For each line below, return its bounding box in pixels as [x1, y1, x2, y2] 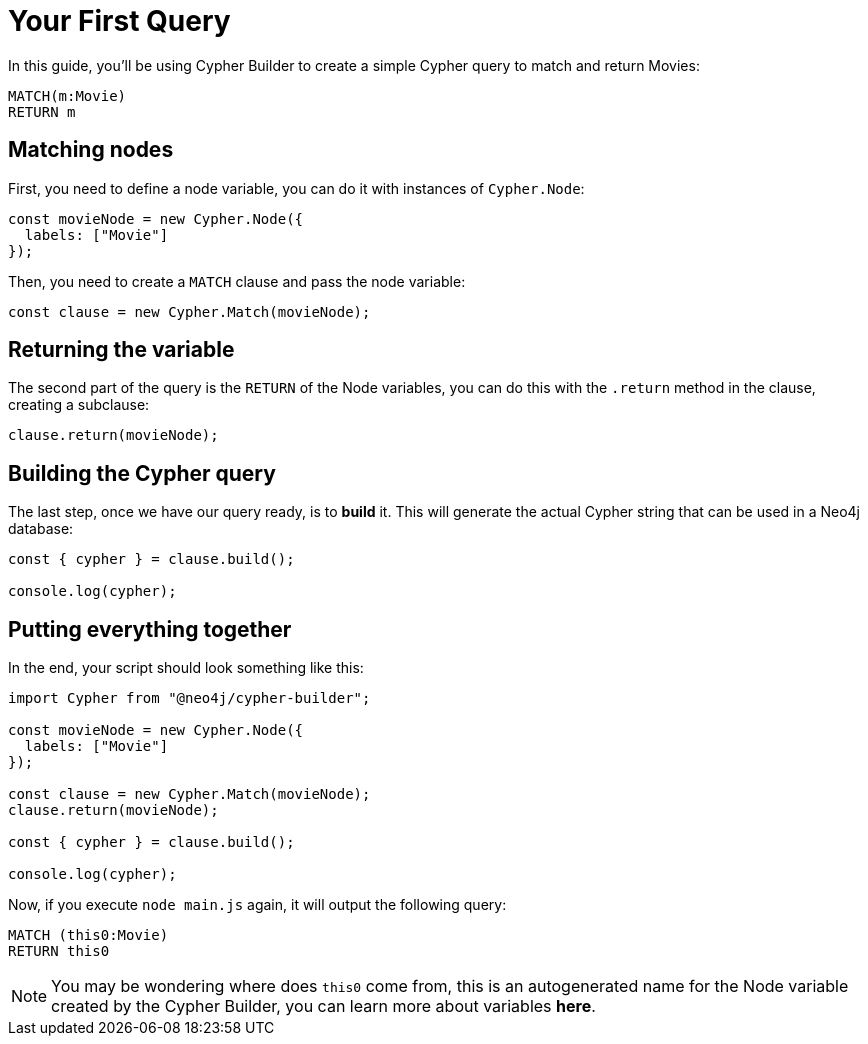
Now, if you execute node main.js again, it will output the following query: [8, 896, 507, 914]
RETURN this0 [8, 943, 110, 960]
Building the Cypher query [8, 460, 276, 486]
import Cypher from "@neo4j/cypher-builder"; [8, 690, 371, 707]
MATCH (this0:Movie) [8, 927, 169, 944]
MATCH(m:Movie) [8, 87, 127, 104]
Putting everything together [8, 616, 292, 642]
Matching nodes [8, 137, 174, 163]
